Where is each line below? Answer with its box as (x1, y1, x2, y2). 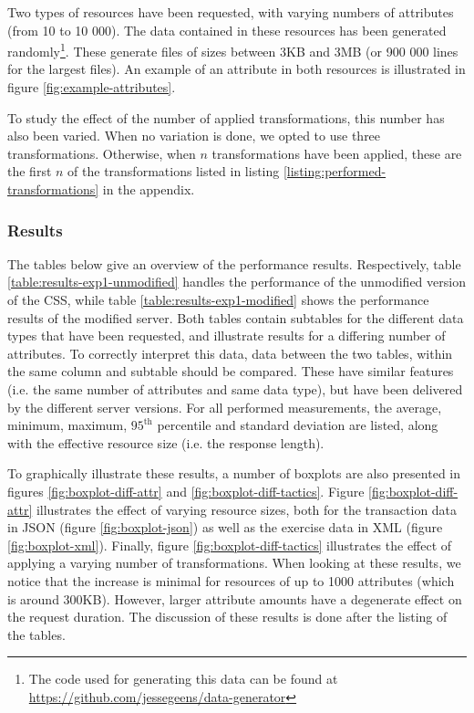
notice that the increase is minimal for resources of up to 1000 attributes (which (7, 571, 455, 590)
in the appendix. (102, 180, 195, 198)
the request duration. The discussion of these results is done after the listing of (7, 607, 448, 626)
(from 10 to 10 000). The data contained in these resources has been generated (7, 20, 447, 39)
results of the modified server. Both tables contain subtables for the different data (7, 308, 464, 327)
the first (7, 162, 52, 181)
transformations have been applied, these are (211, 143, 462, 163)
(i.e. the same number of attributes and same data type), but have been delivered (7, 379, 463, 398)
